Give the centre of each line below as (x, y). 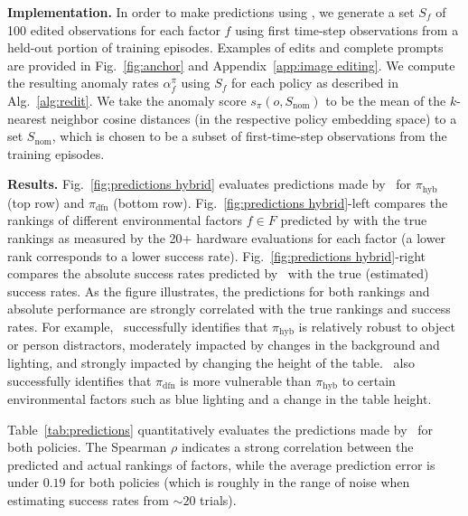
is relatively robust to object (377, 326)
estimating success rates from (88, 500)
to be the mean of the (386, 100)
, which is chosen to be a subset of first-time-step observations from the (249, 136)
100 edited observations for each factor (114, 29)
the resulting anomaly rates (83, 83)
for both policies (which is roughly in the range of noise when (240, 482)
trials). (218, 500)
